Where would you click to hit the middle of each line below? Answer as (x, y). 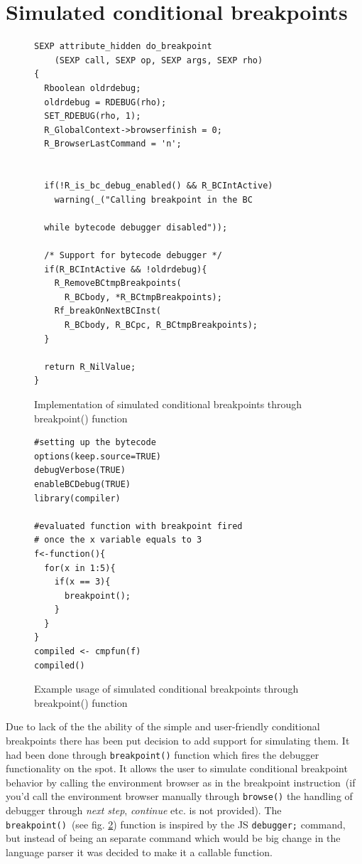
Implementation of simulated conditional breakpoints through (168, 404)
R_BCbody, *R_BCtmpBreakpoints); (143, 297)
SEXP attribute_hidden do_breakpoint (123, 47)
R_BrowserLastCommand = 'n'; (113, 144)
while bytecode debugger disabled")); (136, 227)
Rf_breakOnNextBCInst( (108, 311)
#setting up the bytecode (95, 443)
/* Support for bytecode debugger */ (133, 256)
